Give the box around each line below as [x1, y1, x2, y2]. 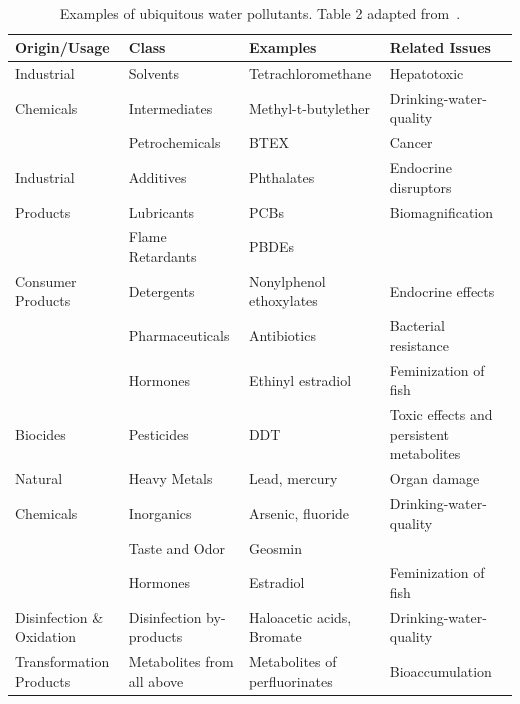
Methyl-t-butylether [248, 97, 370, 118]
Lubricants [128, 201, 195, 222]
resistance [389, 334, 450, 355]
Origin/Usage [15, 37, 110, 58]
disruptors [389, 176, 452, 197]
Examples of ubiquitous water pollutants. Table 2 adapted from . [59, 2, 461, 23]
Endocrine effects [389, 280, 495, 301]
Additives [128, 166, 187, 187]
